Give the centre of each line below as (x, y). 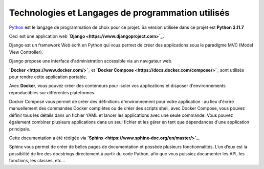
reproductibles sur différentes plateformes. (52, 92)
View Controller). (26, 52)
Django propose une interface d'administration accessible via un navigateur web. (91, 61)
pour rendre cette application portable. (48, 77)
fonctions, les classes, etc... (37, 161)
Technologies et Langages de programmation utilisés (119, 13)
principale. (20, 129)
